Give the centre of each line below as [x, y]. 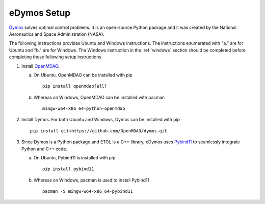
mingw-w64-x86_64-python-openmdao [84, 109]
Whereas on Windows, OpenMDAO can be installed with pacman [99, 97]
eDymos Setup [40, 13]
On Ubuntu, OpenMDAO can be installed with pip [83, 75]
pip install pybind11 [68, 169]
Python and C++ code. [44, 149]
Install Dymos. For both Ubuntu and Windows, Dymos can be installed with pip [101, 120]
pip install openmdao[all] [75, 86]
